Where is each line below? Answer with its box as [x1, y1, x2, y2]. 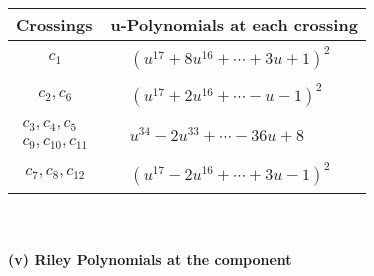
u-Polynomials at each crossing [110, 13, 358, 36]
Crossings [16, 13, 93, 36]
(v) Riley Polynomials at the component [8, 248, 292, 269]
